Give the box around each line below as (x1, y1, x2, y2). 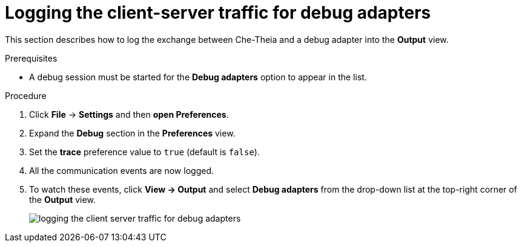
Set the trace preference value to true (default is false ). (29, 146, 260, 157)
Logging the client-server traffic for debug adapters (5, 2, 431, 23)
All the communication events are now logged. (29, 165, 214, 176)
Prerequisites (5, 53, 58, 63)
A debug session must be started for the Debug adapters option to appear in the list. (29, 71, 367, 82)
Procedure (5, 90, 47, 101)
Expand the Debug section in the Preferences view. (29, 127, 236, 138)
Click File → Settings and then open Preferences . (29, 109, 229, 120)
